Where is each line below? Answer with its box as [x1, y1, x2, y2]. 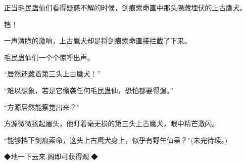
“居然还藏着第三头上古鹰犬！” [4, 68, 101, 79]
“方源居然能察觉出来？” [4, 101, 80, 112]
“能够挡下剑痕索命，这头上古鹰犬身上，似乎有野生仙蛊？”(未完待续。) [4, 134, 228, 145]
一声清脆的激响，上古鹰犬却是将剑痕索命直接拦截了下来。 [4, 35, 191, 46]
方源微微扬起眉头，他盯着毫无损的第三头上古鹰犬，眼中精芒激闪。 [4, 118, 219, 129]
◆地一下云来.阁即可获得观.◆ [4, 151, 98, 162]
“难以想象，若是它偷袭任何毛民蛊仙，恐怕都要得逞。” [4, 85, 174, 95]
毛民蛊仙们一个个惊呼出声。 [4, 52, 94, 62]
